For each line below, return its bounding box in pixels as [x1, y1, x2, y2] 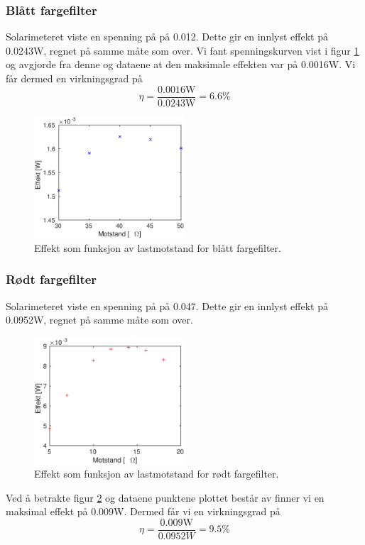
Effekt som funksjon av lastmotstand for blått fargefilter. [34, 240, 281, 255]
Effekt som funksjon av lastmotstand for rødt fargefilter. [34, 466, 279, 481]
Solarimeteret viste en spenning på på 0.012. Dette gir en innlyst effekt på [6, 29, 328, 44]
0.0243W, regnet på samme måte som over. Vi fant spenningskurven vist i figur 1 [6, 43, 359, 57]
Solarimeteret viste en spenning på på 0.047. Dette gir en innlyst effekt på [6, 298, 328, 313]
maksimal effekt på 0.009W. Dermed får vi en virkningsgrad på [6, 504, 280, 519]
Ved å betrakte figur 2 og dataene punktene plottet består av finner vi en [6, 490, 325, 505]
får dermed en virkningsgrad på [6, 71, 143, 85]
